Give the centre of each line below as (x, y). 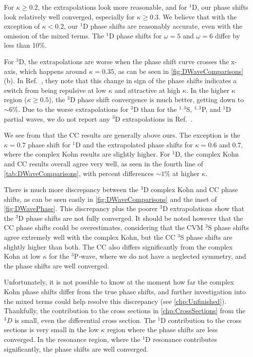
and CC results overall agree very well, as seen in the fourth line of (104, 163)
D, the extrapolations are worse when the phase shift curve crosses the (124, 61)
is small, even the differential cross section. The (85, 320)
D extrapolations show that (203, 208)
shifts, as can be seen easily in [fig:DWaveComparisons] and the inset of (110, 199)
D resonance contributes (181, 339)
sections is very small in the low (51, 330)
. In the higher (208, 90)
